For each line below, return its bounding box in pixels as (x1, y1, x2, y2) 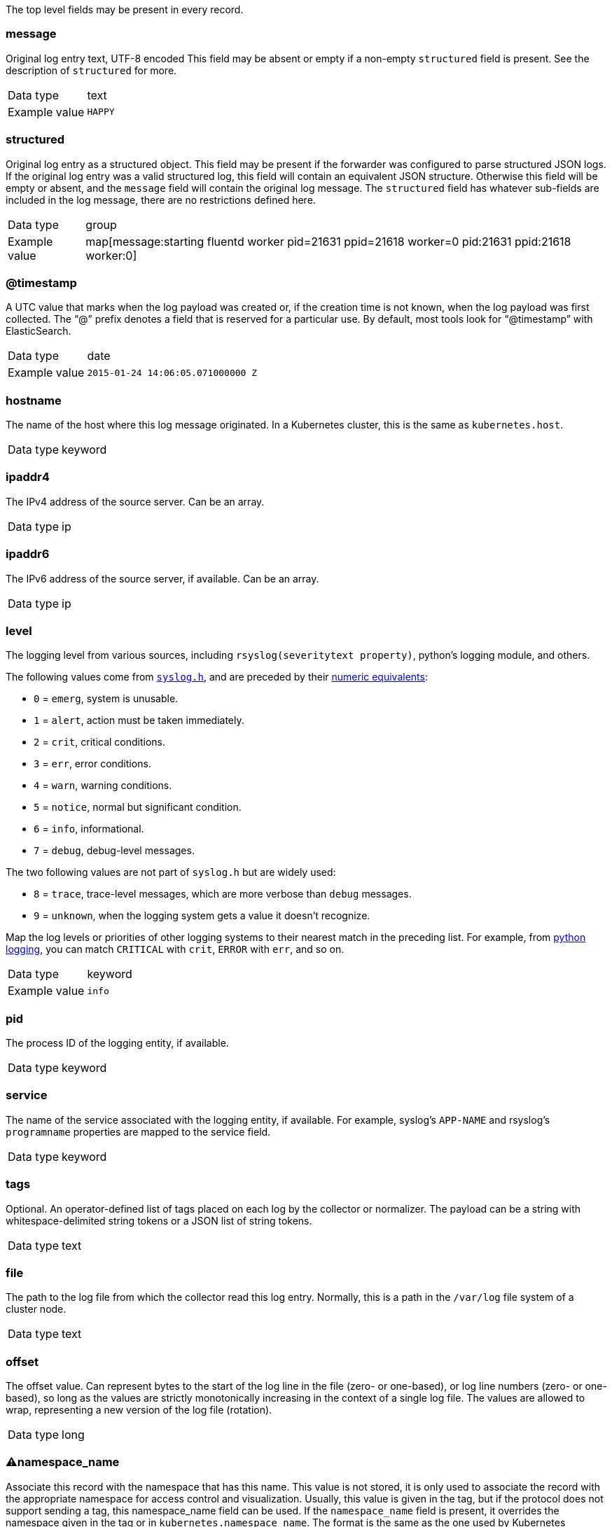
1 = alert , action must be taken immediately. (34, 714, 244, 727)
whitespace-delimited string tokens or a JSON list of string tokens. (6, 1214, 312, 1227)
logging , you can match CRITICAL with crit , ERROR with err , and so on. (6, 943, 345, 956)
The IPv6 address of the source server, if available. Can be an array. (6, 572, 319, 585)
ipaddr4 (6, 470, 50, 484)
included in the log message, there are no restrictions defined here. (6, 193, 316, 206)
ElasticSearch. (6, 325, 71, 337)
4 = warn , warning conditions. (34, 779, 172, 792)
